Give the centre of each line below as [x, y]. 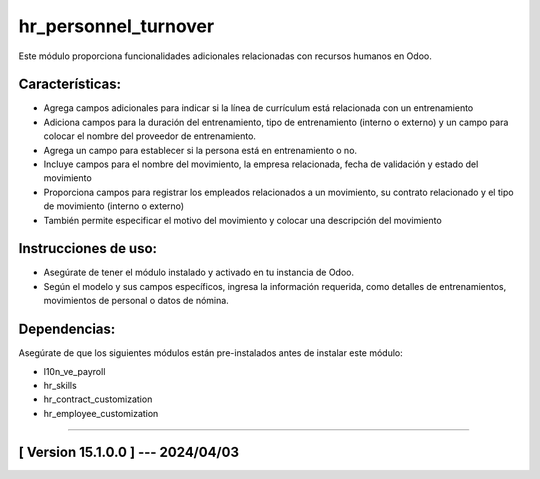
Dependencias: [67, 329]
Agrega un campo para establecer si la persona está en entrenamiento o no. [200, 150]
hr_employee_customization [101, 413]
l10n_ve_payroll [74, 371]
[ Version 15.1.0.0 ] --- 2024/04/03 [129, 451]
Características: [70, 84]
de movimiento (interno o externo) [114, 206]
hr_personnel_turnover [116, 26]
